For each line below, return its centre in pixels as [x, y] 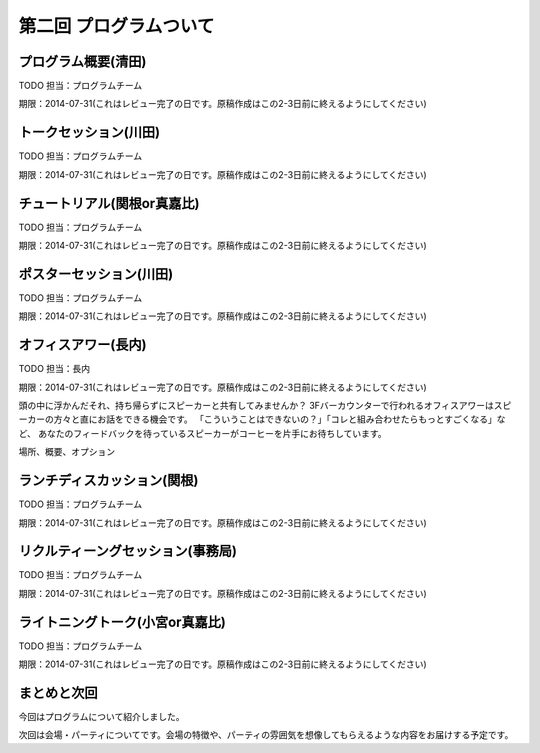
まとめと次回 [58, 692]
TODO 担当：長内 [54, 369]
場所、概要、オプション [66, 452]
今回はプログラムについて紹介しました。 [101, 716]
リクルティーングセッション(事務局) [127, 551]
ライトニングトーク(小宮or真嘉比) [122, 621]
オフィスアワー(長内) [82, 345]
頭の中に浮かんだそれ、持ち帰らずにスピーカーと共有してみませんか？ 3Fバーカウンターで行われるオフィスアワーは [256, 406]
